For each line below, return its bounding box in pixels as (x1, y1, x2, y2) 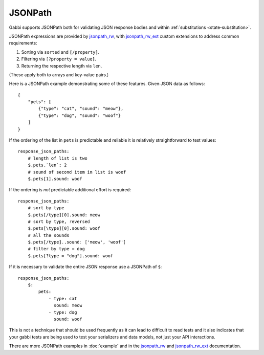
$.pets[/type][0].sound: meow (27, 212, 100, 218)
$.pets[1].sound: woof (27, 176, 83, 181)
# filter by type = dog (27, 246, 85, 252)
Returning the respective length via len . (21, 63, 102, 68)
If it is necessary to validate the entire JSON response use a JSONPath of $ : (9, 264, 162, 270)
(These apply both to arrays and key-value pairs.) (9, 71, 109, 78)
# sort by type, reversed (27, 219, 90, 224)
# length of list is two (27, 155, 88, 161)
